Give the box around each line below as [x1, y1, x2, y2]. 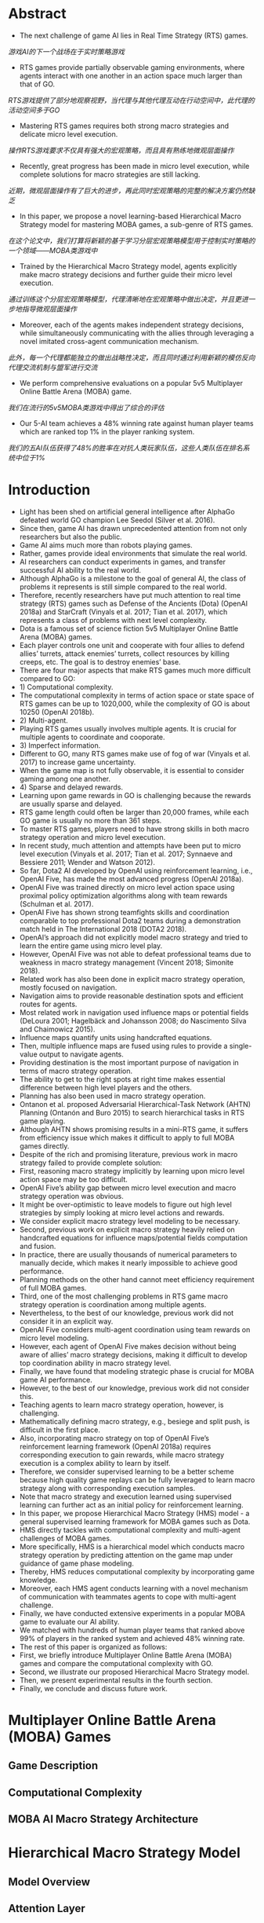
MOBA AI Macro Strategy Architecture [8, 1812, 199, 1826]
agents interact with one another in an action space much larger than [19, 71, 243, 80]
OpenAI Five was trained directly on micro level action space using [19, 882, 235, 892]
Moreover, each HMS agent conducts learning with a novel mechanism [19, 1584, 248, 1593]
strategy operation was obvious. [19, 1191, 124, 1200]
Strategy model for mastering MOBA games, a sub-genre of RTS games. [19, 219, 254, 229]
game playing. [19, 1116, 66, 1126]
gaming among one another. [19, 774, 111, 783]
